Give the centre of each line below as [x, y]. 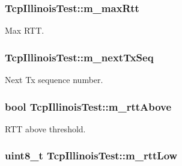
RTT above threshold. [45, 128]
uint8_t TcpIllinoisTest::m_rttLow [91, 155]
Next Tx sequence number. [54, 80]
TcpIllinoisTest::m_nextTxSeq [79, 57]
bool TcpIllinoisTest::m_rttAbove [88, 106]
